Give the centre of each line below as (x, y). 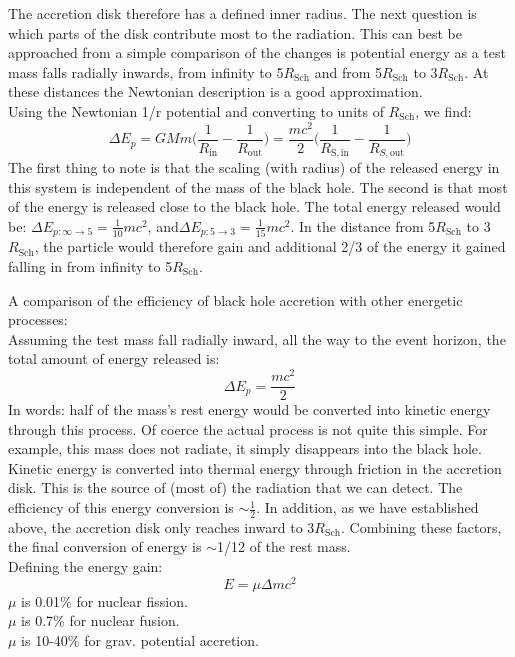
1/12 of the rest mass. (284, 546)
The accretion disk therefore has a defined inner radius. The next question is (242, 13)
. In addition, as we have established (367, 507)
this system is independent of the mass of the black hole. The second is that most (258, 186)
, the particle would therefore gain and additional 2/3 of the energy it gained (270, 246)
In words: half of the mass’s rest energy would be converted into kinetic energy (249, 409)
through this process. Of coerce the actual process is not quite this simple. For (248, 428)
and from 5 (348, 71)
